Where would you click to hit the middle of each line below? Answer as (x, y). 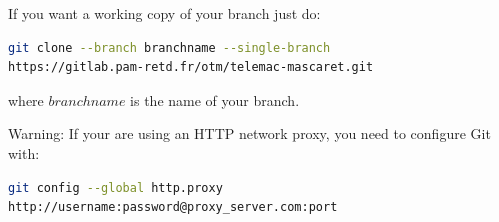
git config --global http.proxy (115, 187)
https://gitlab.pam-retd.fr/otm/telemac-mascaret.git (191, 67)
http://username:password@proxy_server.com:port (173, 207)
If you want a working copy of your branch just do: (164, 13)
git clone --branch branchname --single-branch (169, 47)
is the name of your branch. (215, 99)
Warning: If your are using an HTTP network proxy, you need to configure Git (249, 133)
